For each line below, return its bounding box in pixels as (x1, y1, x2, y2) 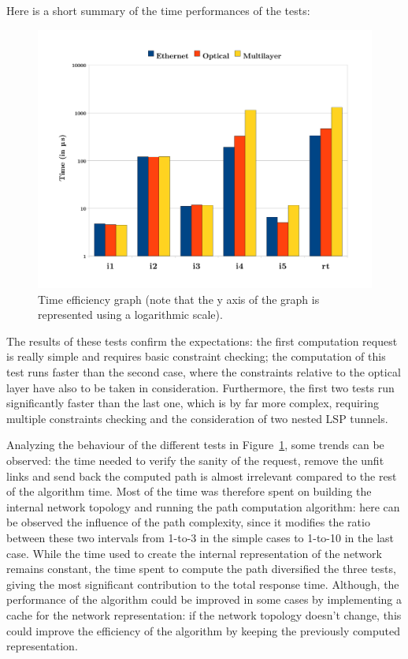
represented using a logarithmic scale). (38, 306, 223, 323)
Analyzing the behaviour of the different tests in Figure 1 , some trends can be (6, 436, 384, 453)
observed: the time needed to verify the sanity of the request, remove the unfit (6, 452, 384, 469)
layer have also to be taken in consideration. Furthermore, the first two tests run (6, 379, 395, 395)
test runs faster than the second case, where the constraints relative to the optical (6, 364, 401, 380)
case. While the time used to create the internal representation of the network (6, 545, 382, 561)
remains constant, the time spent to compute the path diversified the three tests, (6, 560, 396, 577)
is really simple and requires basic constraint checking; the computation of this (6, 348, 386, 365)
